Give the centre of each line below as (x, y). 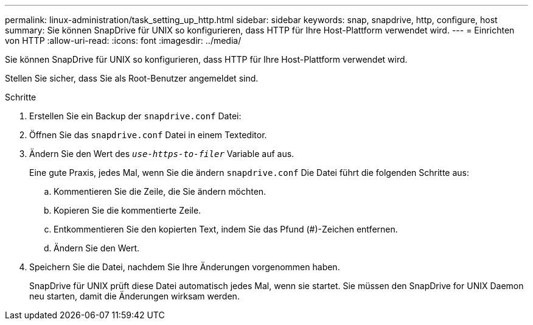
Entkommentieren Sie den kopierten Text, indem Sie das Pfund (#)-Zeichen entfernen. (226, 229)
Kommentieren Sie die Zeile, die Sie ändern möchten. (160, 191)
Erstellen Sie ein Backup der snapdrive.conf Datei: (135, 116)
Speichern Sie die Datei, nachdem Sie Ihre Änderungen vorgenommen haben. (185, 267)
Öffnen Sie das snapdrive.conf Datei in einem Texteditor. (148, 135)
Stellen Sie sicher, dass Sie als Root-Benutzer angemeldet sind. (132, 78)
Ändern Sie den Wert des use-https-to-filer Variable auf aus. (162, 154)
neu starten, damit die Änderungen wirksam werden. (134, 296)
